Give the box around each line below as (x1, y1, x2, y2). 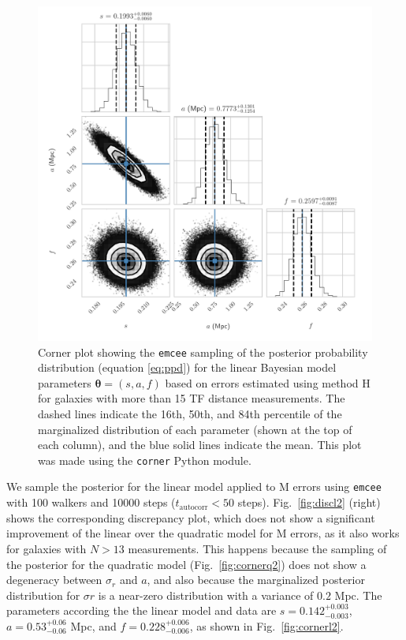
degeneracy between (6, 571, 102, 588)
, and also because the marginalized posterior (147, 571, 365, 588)
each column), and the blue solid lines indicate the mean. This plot (38, 436, 362, 453)
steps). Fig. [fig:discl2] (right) (237, 494, 381, 511)
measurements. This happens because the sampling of (128, 540, 387, 556)
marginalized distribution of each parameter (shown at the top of (38, 421, 352, 437)
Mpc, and (70, 617, 117, 634)
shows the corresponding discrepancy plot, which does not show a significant (6, 509, 375, 526)
